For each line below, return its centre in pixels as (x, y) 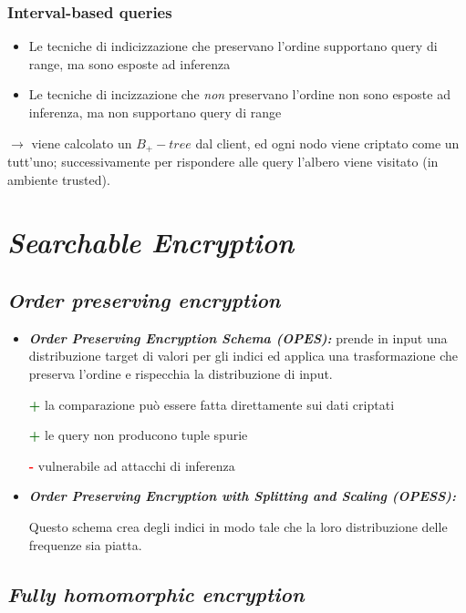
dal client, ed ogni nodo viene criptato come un (327, 143)
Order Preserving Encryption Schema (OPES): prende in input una (238, 337)
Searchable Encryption (151, 242)
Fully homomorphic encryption (156, 593)
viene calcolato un (82, 143)
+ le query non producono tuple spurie (138, 435)
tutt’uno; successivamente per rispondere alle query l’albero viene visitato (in (223, 162)
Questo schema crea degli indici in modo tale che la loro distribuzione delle (238, 526)
